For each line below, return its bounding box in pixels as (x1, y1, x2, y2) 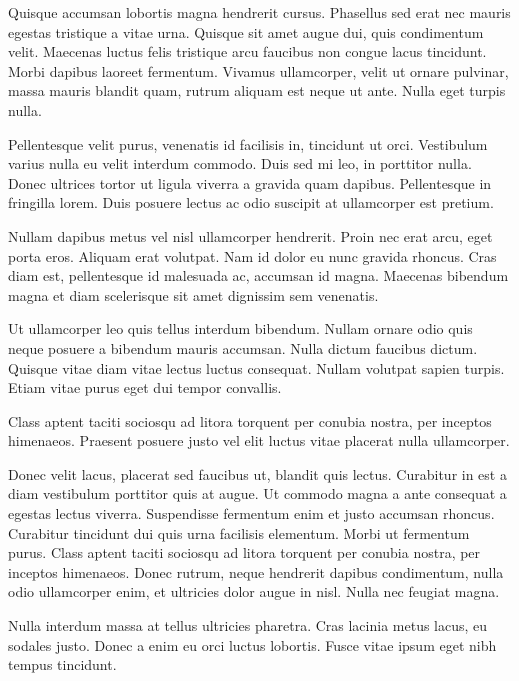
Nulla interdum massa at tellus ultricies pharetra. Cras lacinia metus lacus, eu (8, 615, 488, 636)
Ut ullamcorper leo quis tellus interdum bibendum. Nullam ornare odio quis (8, 318, 473, 339)
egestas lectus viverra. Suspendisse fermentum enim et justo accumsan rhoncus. (8, 503, 495, 524)
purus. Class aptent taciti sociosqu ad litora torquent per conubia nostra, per (8, 542, 481, 563)
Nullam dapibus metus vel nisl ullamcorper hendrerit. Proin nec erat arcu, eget (8, 225, 493, 246)
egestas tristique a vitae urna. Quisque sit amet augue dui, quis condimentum (8, 21, 484, 42)
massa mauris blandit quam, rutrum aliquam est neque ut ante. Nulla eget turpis (8, 80, 506, 101)
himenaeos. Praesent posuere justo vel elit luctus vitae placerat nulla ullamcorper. (8, 430, 510, 451)
